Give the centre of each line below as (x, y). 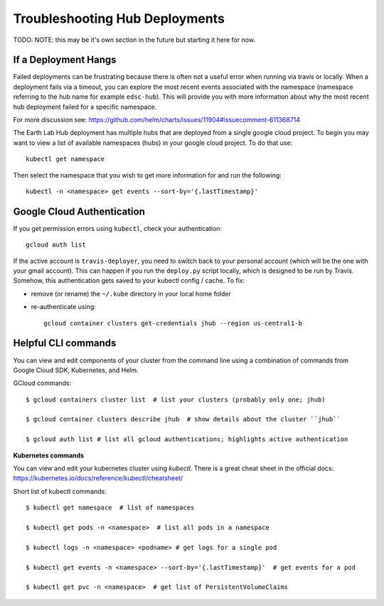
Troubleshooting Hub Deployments (119, 18)
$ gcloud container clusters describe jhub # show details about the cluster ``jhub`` (183, 420)
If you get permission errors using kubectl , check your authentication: (118, 228)
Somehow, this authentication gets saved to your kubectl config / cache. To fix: (129, 281)
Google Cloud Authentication (79, 211)
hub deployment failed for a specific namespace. (85, 107)
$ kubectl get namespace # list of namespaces (110, 508)
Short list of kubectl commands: (60, 491)
